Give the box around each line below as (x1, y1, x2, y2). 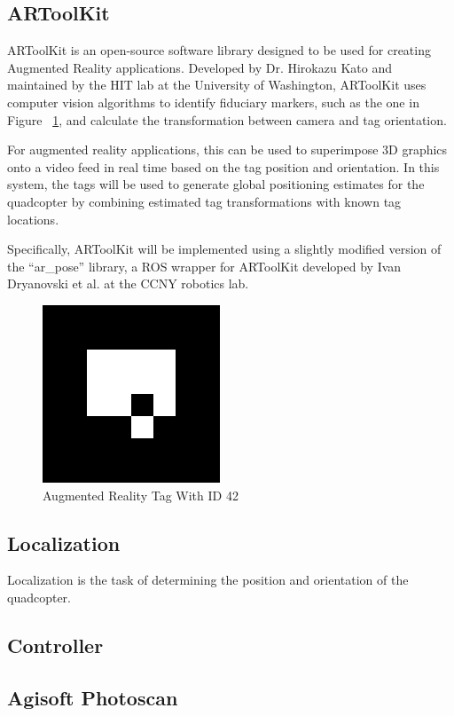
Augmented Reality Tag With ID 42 (43, 485, 239, 504)
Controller (7, 631, 104, 658)
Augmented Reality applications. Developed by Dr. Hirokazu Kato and (7, 58, 392, 76)
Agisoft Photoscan (7, 683, 178, 711)
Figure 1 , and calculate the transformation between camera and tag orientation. (7, 110, 447, 129)
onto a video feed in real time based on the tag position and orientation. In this (7, 157, 440, 176)
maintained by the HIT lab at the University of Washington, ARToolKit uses (7, 75, 427, 94)
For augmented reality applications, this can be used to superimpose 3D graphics (7, 140, 448, 159)
